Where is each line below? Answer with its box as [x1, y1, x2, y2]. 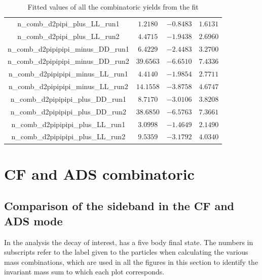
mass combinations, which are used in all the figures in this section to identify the [4, 256, 258, 267]
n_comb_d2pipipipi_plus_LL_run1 [11, 118, 126, 129]
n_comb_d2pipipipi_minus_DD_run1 [8, 43, 129, 54]
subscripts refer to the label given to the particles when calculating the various [4, 247, 248, 257]
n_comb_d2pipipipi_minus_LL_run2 [8, 81, 128, 92]
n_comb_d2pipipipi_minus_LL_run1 [8, 68, 128, 79]
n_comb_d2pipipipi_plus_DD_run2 [10, 106, 127, 116]
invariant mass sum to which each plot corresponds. [4, 266, 165, 277]
